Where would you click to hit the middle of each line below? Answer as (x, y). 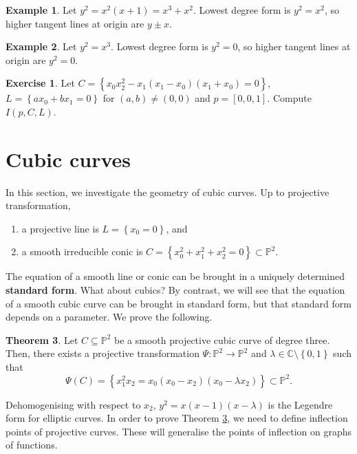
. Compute (289, 98)
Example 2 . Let (41, 46)
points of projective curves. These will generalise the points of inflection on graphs (179, 431)
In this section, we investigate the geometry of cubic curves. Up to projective (167, 192)
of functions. (32, 445)
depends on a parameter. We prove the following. (109, 317)
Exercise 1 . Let (40, 83)
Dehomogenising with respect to (73, 404)
